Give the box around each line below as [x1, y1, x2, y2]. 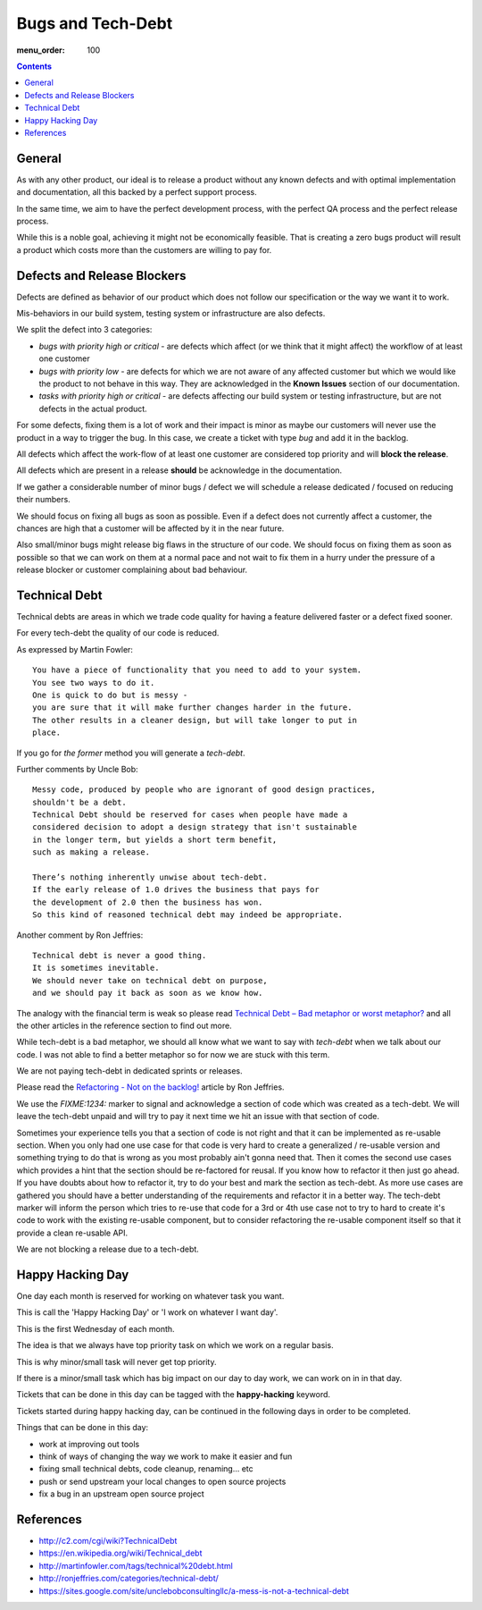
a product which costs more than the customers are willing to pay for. [16, 244, 272, 255]
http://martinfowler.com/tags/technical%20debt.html [38, 1560, 234, 1571]
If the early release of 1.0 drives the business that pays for [32, 885, 320, 895]
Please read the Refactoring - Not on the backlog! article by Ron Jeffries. [16, 1082, 285, 1092]
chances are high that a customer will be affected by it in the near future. [16, 523, 285, 534]
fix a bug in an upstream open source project [38, 1488, 204, 1499]
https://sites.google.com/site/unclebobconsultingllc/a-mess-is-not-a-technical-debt [38, 1585, 350, 1596]
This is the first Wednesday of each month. [16, 1323, 175, 1334]
